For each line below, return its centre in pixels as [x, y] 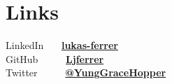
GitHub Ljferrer [55, 58]
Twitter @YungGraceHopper [86, 72]
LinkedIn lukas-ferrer [62, 45]
